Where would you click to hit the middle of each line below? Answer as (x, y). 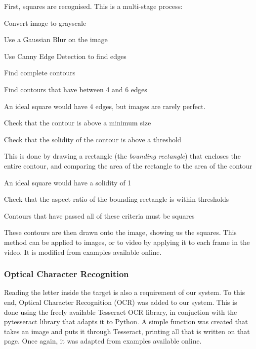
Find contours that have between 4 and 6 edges (76, 89)
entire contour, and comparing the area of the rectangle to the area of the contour (128, 165)
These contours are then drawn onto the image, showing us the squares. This (120, 232)
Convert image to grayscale (45, 23)
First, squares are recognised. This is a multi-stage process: (93, 6)
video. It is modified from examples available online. (83, 252)
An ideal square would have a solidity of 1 (68, 182)
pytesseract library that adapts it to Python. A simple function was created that (126, 321)
